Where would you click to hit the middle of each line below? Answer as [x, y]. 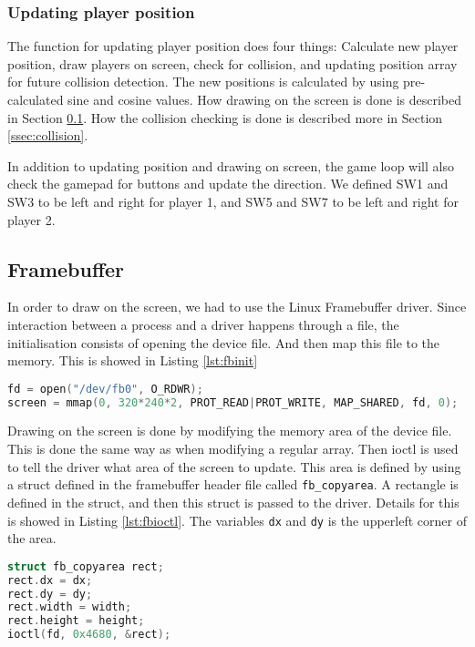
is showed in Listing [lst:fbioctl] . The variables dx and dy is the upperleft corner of [237, 520]
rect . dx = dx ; [50, 580]
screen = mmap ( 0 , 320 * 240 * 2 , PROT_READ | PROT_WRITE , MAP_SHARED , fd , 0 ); [233, 402]
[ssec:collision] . [48, 135]
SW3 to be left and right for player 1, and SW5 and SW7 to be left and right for [233, 201]
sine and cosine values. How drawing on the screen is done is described [264, 99]
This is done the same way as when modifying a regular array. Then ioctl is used [233, 449]
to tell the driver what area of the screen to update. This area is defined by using [234, 466]
